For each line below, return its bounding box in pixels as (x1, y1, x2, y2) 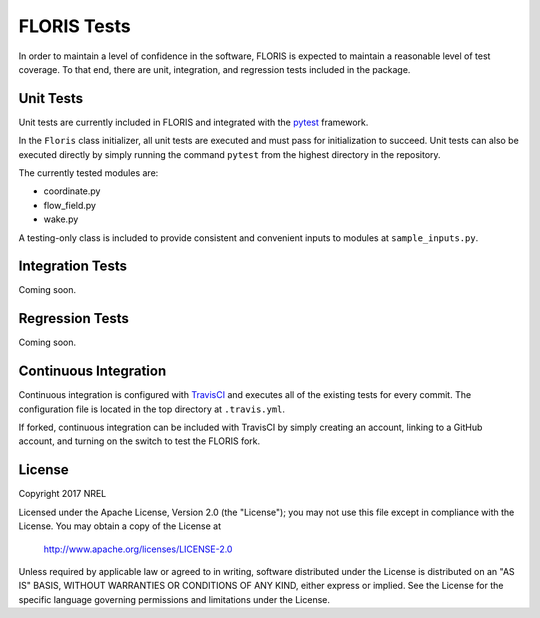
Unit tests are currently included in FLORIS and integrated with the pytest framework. (18, 116, 369, 128)
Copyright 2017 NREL (18, 488, 107, 500)
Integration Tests (18, 258, 127, 275)
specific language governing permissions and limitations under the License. (18, 593, 330, 605)
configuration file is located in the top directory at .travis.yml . (18, 403, 285, 415)
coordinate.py (43, 185, 101, 197)
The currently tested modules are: (18, 167, 159, 179)
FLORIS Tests (18, 15, 131, 37)
